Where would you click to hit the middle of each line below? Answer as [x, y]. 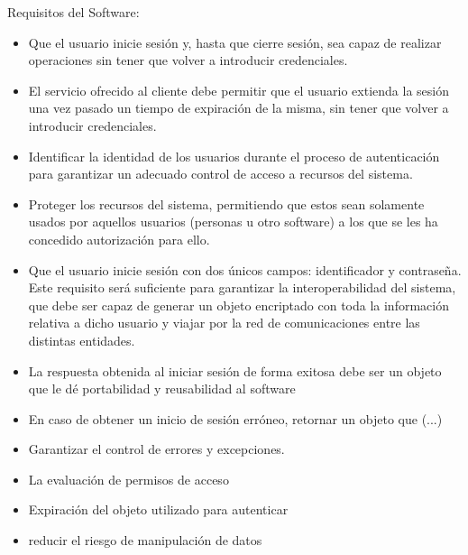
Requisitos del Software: [73, 12]
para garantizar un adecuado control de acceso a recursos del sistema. [220, 174]
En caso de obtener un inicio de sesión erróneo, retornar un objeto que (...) [235, 418]
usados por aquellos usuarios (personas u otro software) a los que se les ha [233, 222]
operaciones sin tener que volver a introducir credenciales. [188, 60]
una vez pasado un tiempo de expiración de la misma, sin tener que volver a [239, 108]
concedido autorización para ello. [119, 239]
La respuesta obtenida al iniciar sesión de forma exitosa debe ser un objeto [235, 370]
